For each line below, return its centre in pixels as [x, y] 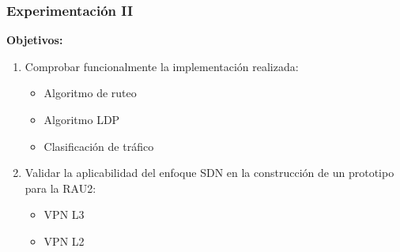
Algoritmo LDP [82, 119]
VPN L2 [64, 241]
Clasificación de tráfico [99, 146]
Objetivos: [35, 40]
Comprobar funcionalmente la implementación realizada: [162, 66]
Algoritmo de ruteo [90, 93]
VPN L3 [64, 214]
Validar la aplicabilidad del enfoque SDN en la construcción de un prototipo [209, 173]
